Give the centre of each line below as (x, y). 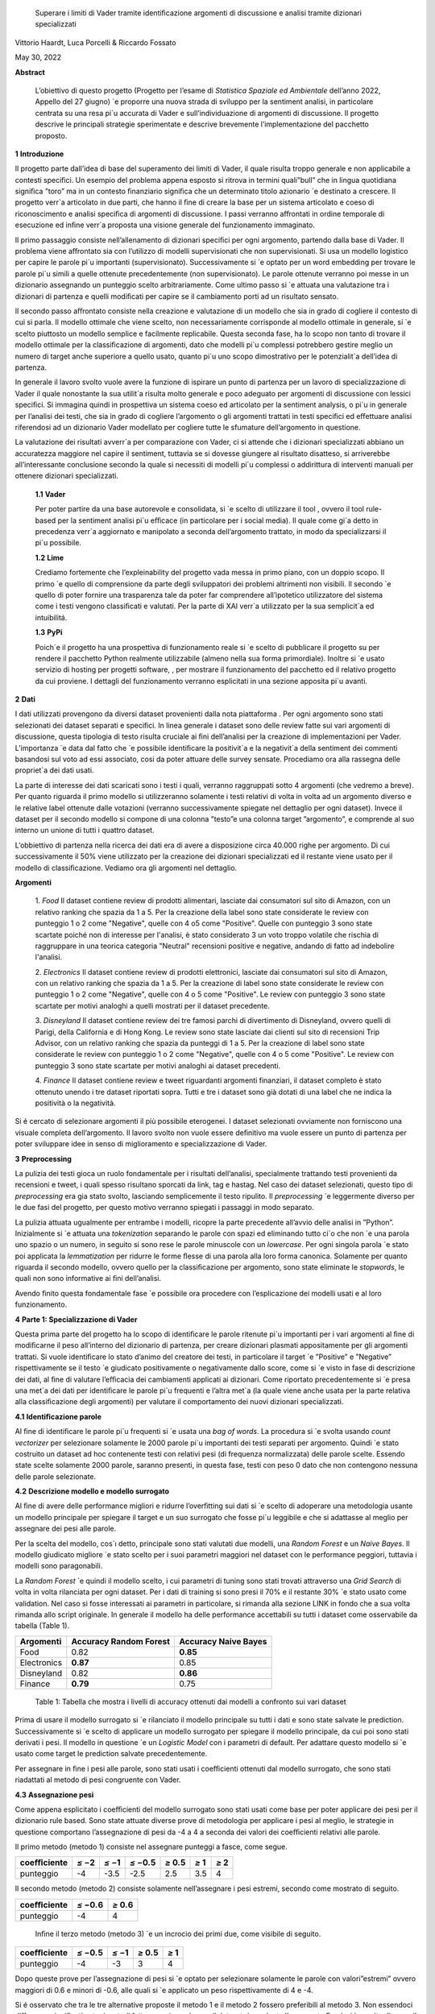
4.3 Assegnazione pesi (54, 1794)
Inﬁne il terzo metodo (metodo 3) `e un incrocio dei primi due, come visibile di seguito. (178, 1933)
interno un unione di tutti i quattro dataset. (85, 831)
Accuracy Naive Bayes (223, 1641)
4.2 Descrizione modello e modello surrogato (92, 1491)
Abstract (30, 72)
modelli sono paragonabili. (59, 1566)
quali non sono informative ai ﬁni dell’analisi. (88, 1278)
